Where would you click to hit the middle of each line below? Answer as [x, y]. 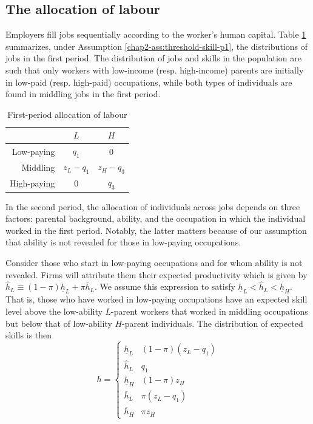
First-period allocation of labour [67, 114]
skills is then [29, 335]
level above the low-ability [54, 311]
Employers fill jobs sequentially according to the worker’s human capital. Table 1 [156, 34]
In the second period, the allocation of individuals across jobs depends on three [153, 206]
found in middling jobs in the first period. [83, 94]
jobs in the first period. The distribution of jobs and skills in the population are [153, 58]
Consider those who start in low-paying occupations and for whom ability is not [154, 262]
